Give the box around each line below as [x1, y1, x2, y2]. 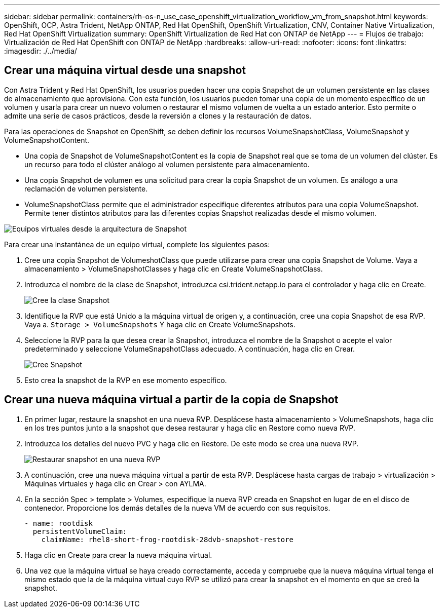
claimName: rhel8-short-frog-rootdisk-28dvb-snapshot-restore [41, 535, 294, 544]
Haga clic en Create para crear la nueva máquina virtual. [24, 550, 212, 559]
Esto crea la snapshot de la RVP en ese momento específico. [24, 375, 227, 385]
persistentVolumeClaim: [32, 527, 127, 535]
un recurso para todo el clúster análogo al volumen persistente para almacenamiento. [24, 160, 310, 169]
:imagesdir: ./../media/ [4, 47, 77, 55]
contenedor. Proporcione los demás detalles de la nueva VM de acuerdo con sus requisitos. [24, 503, 330, 512]
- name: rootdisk [24, 519, 93, 527]
